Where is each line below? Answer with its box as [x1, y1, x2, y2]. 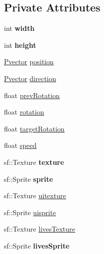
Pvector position [4, 56, 54, 67]
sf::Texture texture [4, 156, 64, 167]
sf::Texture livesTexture [4, 224, 75, 234]
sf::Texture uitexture [4, 190, 66, 201]
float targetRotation [4, 123, 65, 133]
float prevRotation [4, 90, 60, 100]
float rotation [4, 107, 44, 117]
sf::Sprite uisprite [4, 207, 56, 217]
